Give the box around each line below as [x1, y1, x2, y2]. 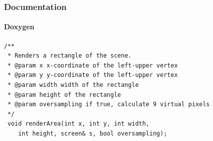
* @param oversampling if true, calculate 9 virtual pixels [7, 101, 210, 108]
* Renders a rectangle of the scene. [7, 52, 132, 60]
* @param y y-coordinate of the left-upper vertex [7, 71, 178, 79]
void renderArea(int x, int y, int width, [7, 120, 150, 128]
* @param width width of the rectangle [7, 81, 139, 89]
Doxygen [4, 21, 35, 32]
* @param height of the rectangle [7, 91, 121, 98]
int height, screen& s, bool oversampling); [18, 130, 167, 137]
